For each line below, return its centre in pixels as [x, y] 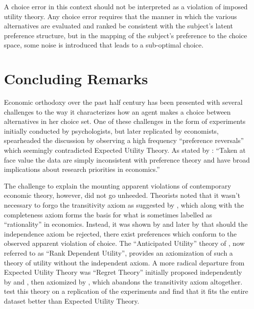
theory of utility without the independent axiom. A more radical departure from [124, 262]
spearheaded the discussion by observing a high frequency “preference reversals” [124, 140]
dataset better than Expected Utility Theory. [72, 300]
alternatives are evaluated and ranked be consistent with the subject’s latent [118, 26]
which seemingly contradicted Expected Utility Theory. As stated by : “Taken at [125, 150]
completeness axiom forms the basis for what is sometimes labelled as [108, 214]
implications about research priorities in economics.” [82, 169]
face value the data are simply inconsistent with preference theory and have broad [127, 159]
